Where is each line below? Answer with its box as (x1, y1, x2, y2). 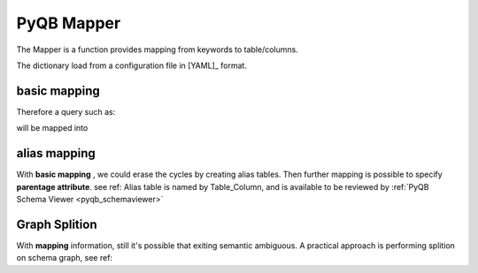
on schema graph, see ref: (16, 253, 113, 263)
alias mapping (16, 146, 96, 161)
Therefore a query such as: (16, 106, 116, 117)
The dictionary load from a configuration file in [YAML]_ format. (16, 60, 248, 71)
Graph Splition (16, 216, 97, 231)
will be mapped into (16, 123, 89, 133)
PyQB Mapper (16, 13, 121, 33)
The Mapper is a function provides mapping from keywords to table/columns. (16, 44, 298, 55)
